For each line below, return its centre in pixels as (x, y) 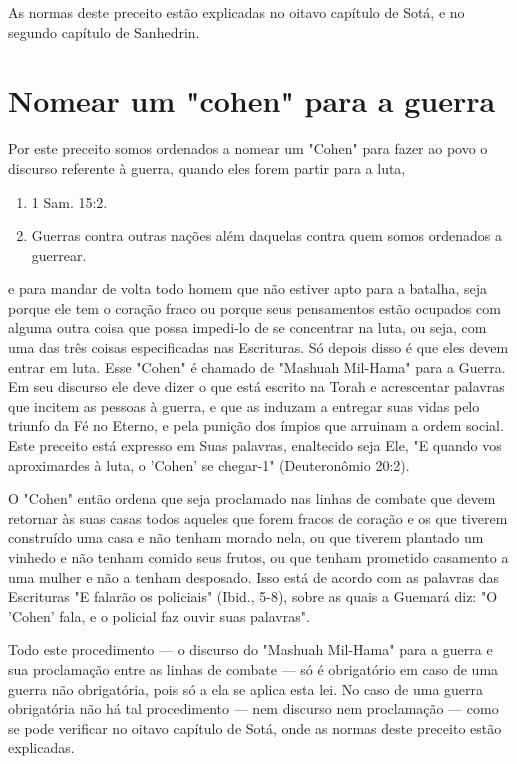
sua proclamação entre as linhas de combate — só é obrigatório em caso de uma (253, 668)
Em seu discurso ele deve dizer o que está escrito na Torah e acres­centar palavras (256, 386)
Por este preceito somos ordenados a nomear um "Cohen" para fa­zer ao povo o (248, 148)
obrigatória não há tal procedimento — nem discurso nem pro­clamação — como (253, 708)
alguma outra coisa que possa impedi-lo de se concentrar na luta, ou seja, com (247, 327)
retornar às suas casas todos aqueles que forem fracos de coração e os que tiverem (258, 517)
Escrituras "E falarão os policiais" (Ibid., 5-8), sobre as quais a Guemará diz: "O (253, 596)
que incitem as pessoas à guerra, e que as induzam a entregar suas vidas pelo (244, 405)
